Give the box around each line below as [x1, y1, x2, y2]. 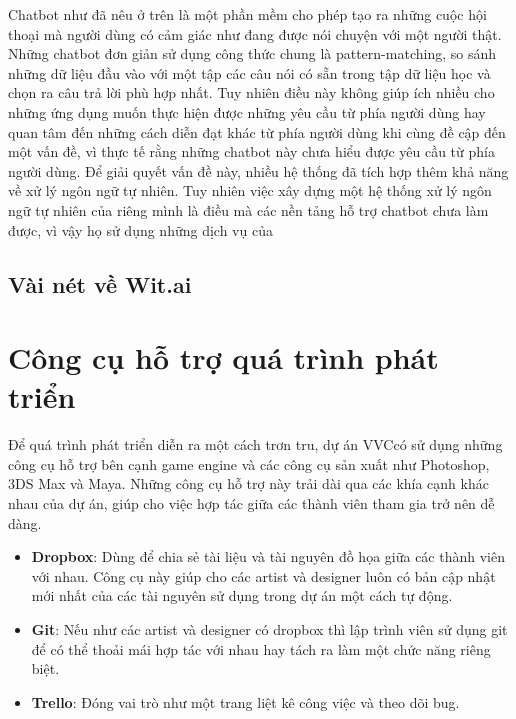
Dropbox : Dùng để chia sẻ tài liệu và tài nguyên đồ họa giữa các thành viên [31, 546, 505, 567]
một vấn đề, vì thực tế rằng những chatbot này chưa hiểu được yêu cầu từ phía [8, 141, 495, 162]
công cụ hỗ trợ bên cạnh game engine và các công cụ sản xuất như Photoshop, [8, 453, 490, 474]
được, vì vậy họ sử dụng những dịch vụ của [8, 219, 273, 240]
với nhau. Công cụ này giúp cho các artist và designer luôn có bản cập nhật [31, 565, 496, 586]
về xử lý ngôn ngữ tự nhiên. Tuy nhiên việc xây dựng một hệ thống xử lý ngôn [8, 180, 492, 201]
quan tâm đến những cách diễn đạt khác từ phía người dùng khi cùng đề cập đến [8, 121, 506, 142]
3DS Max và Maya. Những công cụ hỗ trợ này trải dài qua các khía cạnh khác [8, 473, 489, 494]
